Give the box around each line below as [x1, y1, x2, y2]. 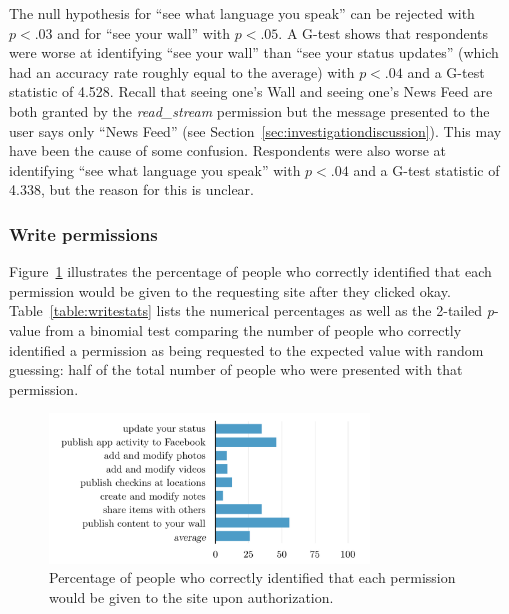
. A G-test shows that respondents [278, 22, 489, 43]
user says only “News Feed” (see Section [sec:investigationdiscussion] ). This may [9, 120, 502, 141]
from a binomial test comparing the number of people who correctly [45, 319, 462, 340]
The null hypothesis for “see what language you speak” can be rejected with [9, 3, 475, 23]
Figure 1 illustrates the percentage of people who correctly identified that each [9, 261, 492, 282]
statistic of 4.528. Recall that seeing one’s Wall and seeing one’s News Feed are [9, 81, 493, 102]
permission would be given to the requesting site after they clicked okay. [9, 280, 451, 301]
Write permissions [9, 221, 158, 246]
